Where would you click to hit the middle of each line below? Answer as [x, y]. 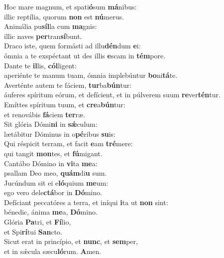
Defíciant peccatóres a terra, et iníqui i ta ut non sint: [86, 202]
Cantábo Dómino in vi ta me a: [51, 163]
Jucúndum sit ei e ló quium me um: [56, 182]
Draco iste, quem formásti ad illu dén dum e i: [72, 46]
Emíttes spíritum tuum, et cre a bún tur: [65, 104]
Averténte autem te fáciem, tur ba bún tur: [68, 85]
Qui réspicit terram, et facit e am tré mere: [68, 143]
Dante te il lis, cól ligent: [40, 65]
